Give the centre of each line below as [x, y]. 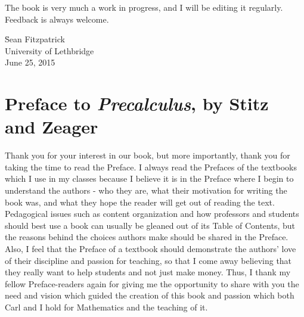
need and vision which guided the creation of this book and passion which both [150, 295]
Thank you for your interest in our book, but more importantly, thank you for [148, 155]
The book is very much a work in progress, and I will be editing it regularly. [144, 7]
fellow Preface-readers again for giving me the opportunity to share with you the [152, 283]
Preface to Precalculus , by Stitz [137, 104]
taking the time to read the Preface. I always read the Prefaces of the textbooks [151, 167]
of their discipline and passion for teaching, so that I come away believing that [148, 260]
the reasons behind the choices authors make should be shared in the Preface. [147, 237]
